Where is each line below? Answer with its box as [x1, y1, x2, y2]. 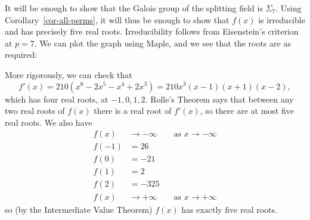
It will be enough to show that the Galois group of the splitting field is [5, 2, 263, 14]
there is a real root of [94, 104, 172, 117]
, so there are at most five [200, 104, 294, 117]
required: [5, 48, 38, 61]
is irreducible [258, 13, 305, 26]
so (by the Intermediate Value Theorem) [5, 203, 153, 215]
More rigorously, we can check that [5, 68, 132, 80]
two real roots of [5, 104, 65, 117]
